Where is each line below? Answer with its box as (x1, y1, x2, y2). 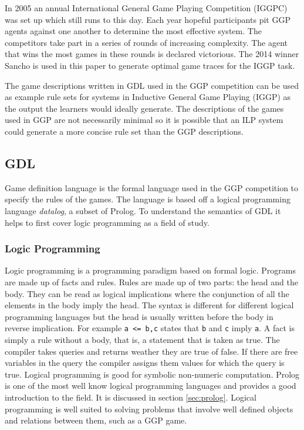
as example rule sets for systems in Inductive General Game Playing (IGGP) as (5, 91, 291, 103)
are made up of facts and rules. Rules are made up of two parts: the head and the (5, 275, 298, 288)
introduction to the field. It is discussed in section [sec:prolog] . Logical (5, 391, 256, 403)
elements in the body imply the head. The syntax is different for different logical (5, 299, 294, 311)
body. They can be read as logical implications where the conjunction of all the (5, 287, 289, 299)
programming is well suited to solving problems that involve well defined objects (5, 402, 293, 415)
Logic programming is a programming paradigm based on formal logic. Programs (5, 264, 296, 276)
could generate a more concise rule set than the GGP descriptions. (5, 125, 244, 137)
